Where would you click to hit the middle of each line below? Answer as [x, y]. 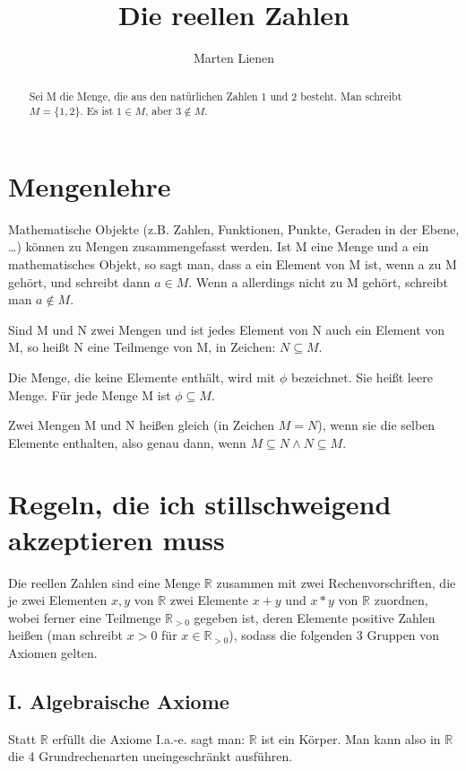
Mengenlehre [90, 185]
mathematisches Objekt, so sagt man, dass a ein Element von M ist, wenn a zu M [233, 263]
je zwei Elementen [58, 600]
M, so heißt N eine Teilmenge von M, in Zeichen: [142, 347]
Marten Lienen [234, 58]
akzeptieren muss [116, 539]
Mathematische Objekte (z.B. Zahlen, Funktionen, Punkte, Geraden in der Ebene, [234, 228]
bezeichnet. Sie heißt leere [362, 377]
